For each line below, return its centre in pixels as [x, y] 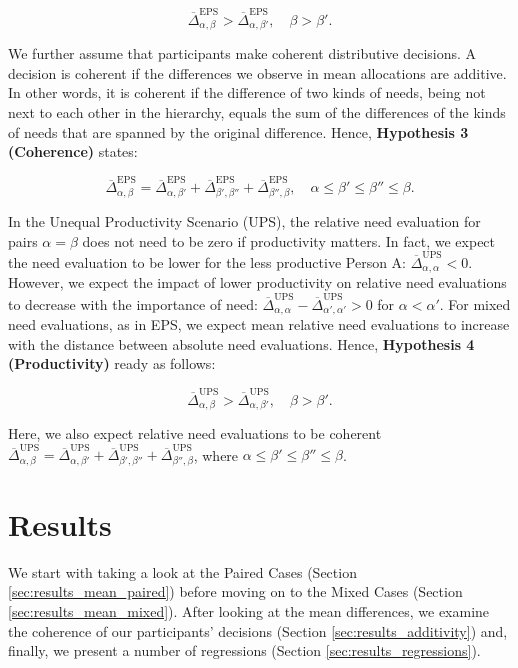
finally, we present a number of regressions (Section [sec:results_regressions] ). [244, 650]
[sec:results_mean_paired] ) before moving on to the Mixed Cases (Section [235, 591]
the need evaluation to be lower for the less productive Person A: [207, 261]
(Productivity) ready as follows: [112, 363]
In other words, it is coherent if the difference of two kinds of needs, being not [247, 92]
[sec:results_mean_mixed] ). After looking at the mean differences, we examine [249, 611]
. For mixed [475, 303]
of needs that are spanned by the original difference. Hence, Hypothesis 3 [238, 131]
